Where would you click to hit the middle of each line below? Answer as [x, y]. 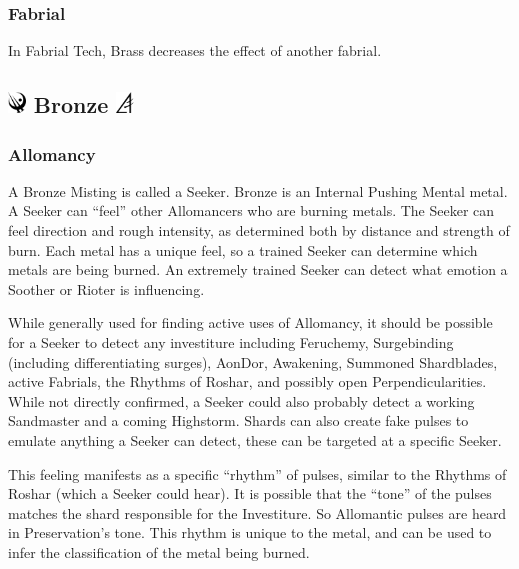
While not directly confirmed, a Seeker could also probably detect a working [241, 400]
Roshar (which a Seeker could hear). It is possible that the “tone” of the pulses [250, 493]
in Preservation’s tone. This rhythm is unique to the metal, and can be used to [250, 532]
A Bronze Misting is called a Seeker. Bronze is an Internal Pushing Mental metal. [258, 190]
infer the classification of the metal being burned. [159, 551]
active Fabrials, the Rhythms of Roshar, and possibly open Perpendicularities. [247, 381]
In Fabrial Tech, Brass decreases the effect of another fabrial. [195, 50]
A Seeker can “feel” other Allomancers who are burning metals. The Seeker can [251, 210]
